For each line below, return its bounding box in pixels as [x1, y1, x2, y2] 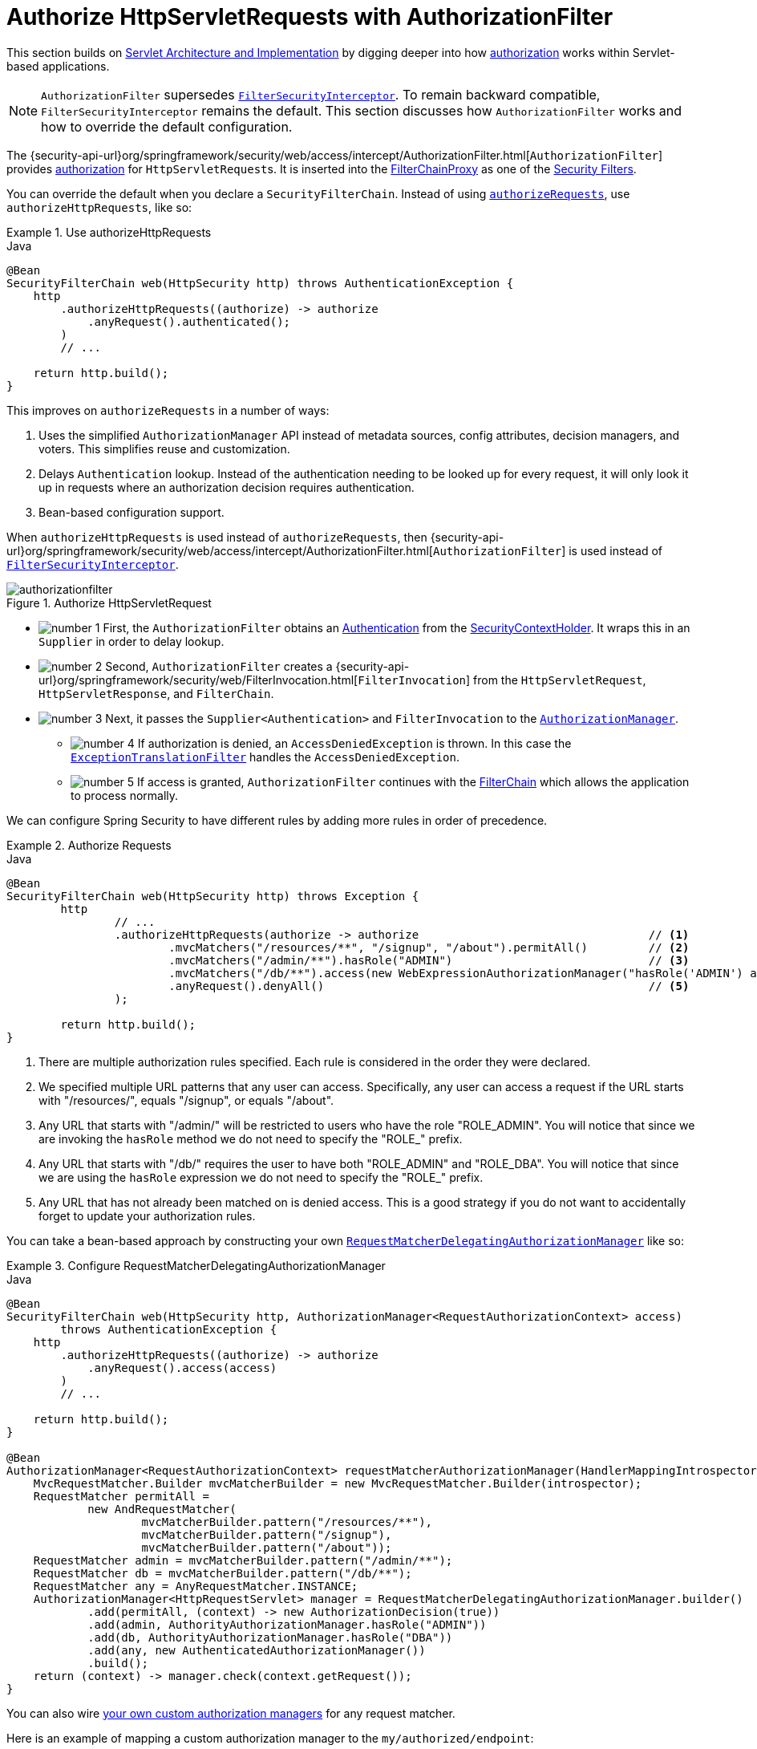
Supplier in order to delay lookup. [38, 634, 225, 648]
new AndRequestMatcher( [87, 1502, 237, 1516]
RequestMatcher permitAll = [33, 1489, 209, 1503]
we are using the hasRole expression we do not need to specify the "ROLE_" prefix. [38, 1170, 484, 1184]
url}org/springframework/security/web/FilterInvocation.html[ [38, 672, 358, 687]
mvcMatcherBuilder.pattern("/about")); [141, 1540, 392, 1554]
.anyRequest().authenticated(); [87, 314, 291, 328]
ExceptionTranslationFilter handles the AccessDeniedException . [71, 749, 459, 764]
